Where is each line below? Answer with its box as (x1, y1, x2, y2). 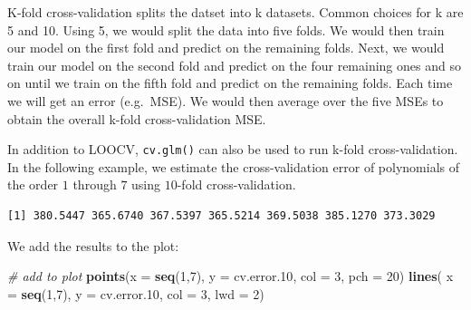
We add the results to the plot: (7, 236, 179, 255)
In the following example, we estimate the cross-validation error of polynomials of (7, 157, 459, 176)
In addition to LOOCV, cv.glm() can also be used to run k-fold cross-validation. (7, 140, 458, 159)
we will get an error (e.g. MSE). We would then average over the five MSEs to (7, 91, 444, 110)
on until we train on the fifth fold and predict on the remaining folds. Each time (7, 73, 453, 92)
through (72, 175, 117, 194)
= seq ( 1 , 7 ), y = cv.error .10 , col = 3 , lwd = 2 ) (7, 284, 264, 303)
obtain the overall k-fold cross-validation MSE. (7, 109, 266, 128)
